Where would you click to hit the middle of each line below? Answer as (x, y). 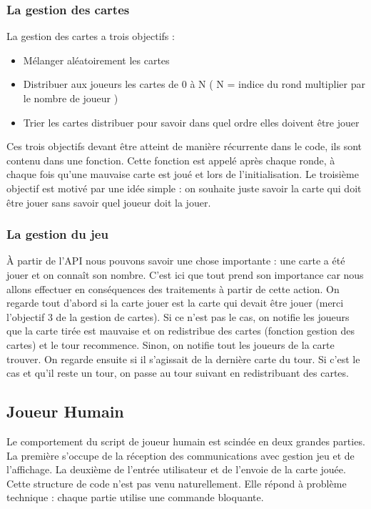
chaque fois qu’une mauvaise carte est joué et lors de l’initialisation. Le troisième (183, 174)
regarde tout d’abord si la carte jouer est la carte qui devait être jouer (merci (175, 303)
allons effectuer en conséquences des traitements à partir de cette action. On (173, 288)
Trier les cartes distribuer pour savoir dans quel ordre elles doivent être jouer (191, 122)
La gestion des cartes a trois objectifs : (91, 36)
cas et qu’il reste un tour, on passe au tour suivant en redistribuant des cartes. (178, 373)
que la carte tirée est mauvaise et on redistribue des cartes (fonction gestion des (181, 331)
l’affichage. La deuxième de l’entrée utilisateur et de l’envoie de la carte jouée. (176, 469)
